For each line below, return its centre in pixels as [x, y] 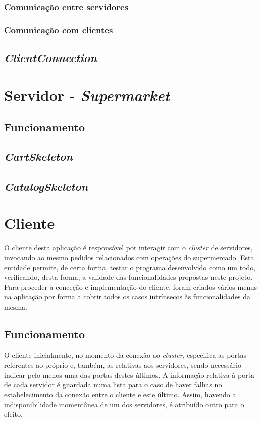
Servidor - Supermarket [87, 95]
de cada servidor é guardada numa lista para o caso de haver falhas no [113, 384]
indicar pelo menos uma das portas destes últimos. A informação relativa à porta [129, 374]
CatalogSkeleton [46, 186]
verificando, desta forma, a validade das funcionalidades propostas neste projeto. [128, 277]
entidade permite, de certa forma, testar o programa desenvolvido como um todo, [130, 267]
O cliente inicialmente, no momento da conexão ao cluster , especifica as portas [125, 355]
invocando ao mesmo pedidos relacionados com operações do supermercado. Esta [129, 257]
